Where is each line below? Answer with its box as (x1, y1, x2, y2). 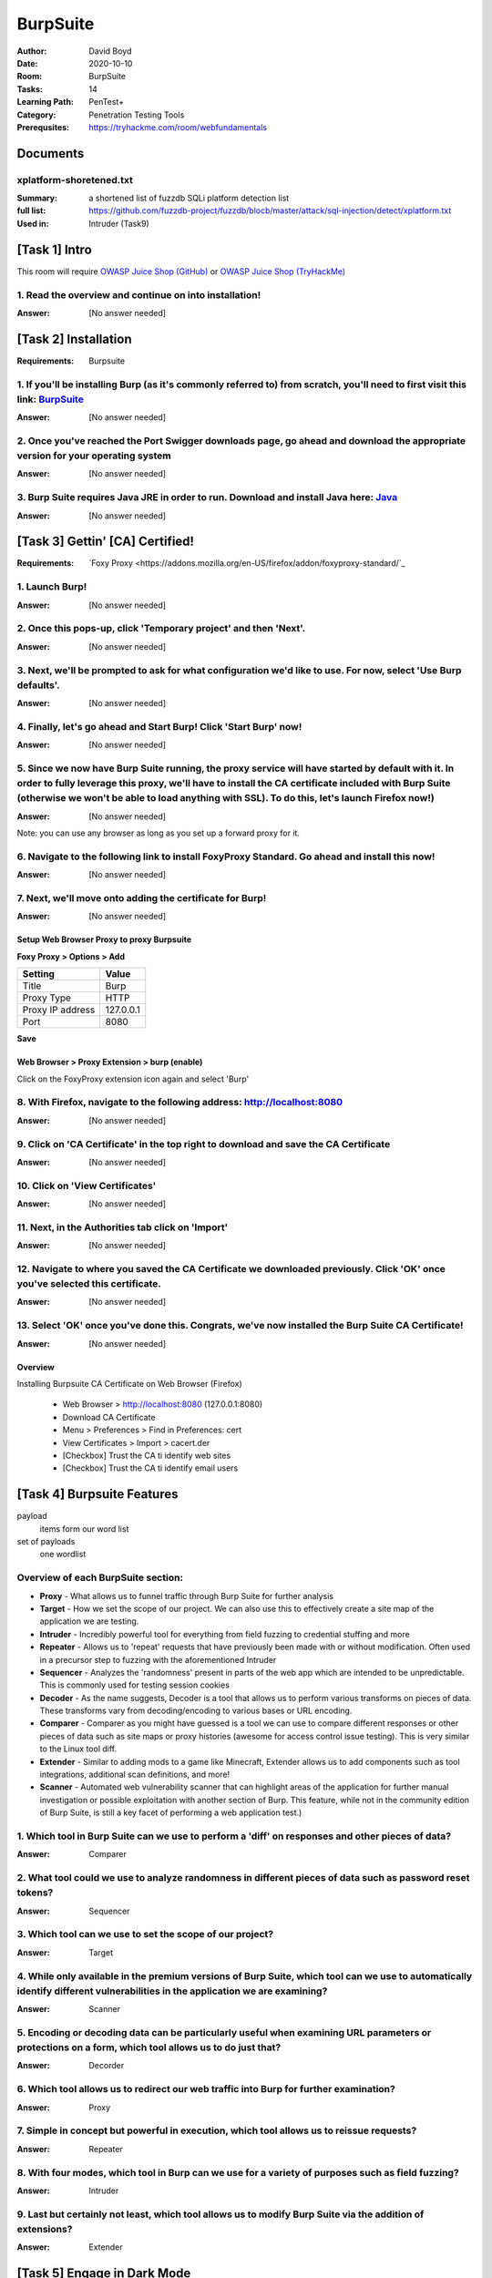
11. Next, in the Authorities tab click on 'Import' (16, 1221, 228, 1234)
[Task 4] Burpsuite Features (16, 1486, 179, 1503)
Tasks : (16, 83, 43, 95)
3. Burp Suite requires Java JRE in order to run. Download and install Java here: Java (16, 491, 398, 504)
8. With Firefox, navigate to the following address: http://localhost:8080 (16, 1096, 343, 1109)
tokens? (16, 1886, 54, 1899)
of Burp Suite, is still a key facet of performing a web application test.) (39, 1807, 302, 1818)
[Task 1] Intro (16, 241, 93, 257)
